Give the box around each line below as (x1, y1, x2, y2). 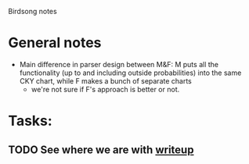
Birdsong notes (8, 7, 57, 16)
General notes (8, 34, 102, 52)
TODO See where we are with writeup (8, 143, 194, 156)
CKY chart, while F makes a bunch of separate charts (19, 76, 192, 85)
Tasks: (8, 112, 52, 130)
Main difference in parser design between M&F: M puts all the (19, 59, 219, 69)
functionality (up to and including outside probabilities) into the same (19, 68, 242, 77)
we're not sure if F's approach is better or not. (31, 84, 180, 94)
